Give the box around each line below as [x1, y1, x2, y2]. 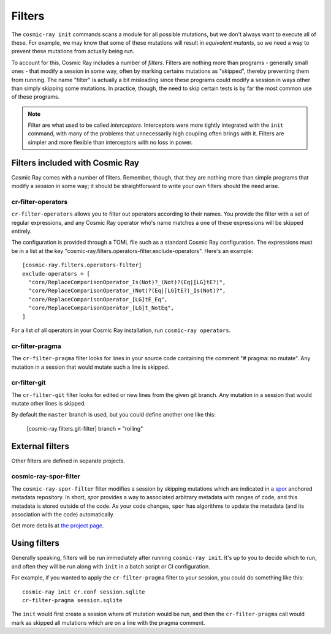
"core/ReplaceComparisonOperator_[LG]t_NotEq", [28, 304, 175, 312]
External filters [11, 441, 70, 451]
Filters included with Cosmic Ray [11, 157, 139, 168]
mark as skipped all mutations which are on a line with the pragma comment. [11, 619, 205, 626]
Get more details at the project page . [11, 522, 104, 529]
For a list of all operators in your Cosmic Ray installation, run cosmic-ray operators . [11, 326, 231, 334]
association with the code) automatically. [11, 511, 115, 518]
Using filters [11, 538, 59, 548]
